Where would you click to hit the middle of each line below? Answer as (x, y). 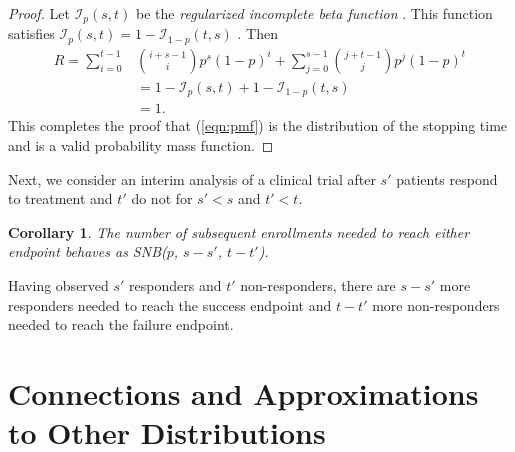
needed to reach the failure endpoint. (121, 324)
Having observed (58, 285)
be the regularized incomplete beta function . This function (314, 13)
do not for (162, 198)
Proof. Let (39, 13)
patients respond (447, 178)
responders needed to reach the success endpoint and (170, 304)
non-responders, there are (318, 285)
